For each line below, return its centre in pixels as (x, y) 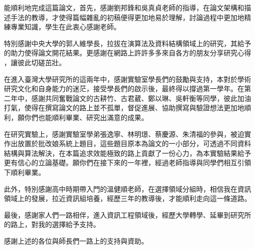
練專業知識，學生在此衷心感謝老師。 (62, 27)
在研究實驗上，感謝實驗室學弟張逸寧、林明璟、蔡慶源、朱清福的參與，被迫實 (127, 134)
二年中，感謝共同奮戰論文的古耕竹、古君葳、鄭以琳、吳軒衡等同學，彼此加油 (127, 98)
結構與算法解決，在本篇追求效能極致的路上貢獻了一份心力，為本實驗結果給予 (127, 153)
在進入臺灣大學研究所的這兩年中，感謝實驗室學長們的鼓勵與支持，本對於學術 (127, 79)
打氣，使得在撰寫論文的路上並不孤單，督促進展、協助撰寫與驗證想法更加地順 (127, 108)
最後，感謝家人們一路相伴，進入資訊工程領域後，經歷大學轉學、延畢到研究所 (127, 214)
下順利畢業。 (25, 172)
